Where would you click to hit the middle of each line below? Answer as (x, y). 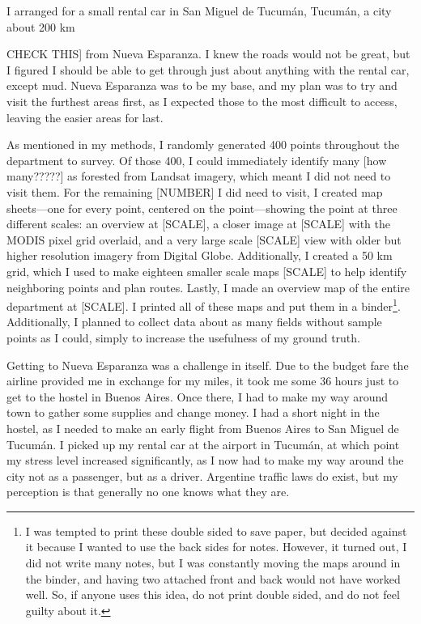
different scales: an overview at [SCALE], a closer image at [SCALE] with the (198, 224)
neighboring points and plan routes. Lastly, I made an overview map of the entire (208, 287)
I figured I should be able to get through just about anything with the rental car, (208, 69)
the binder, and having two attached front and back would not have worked (213, 578)
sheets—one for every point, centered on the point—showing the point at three (202, 208)
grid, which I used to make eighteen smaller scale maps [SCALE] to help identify (207, 271)
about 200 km (41, 26)
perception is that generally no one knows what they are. (148, 492)
